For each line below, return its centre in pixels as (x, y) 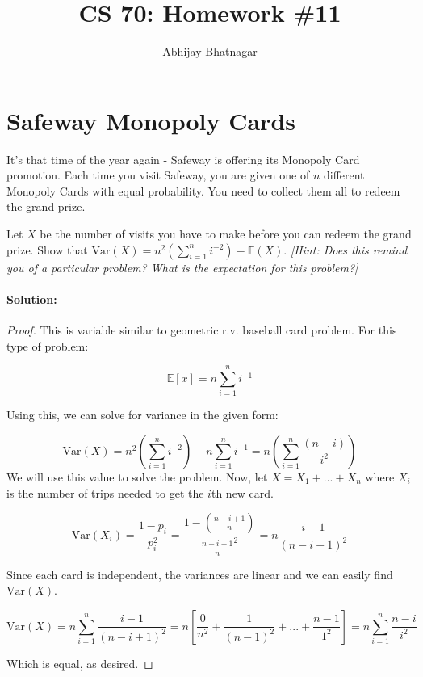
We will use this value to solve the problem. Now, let (137, 476)
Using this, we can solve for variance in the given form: (142, 415)
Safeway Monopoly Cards (151, 120)
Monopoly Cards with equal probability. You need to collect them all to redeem (203, 190)
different (344, 175)
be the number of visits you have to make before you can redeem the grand (226, 234)
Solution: (32, 299)
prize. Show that (47, 249)
